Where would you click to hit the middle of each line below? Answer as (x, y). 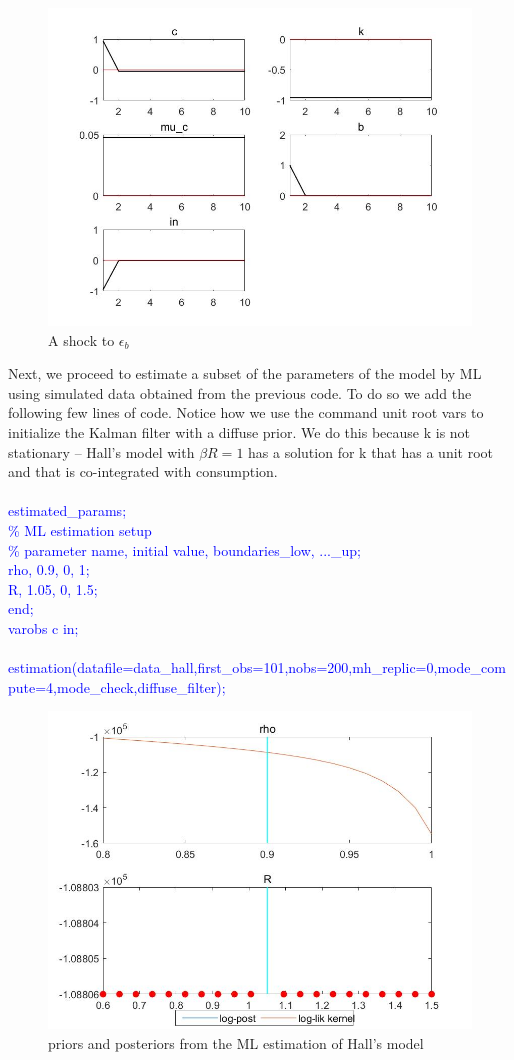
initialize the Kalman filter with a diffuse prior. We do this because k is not (239, 431)
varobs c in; (43, 627)
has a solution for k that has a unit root (370, 451)
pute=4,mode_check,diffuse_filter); (117, 686)
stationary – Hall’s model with (101, 451)
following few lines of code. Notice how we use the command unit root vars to (246, 412)
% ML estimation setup (80, 529)
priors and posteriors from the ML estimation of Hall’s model (236, 1042)
